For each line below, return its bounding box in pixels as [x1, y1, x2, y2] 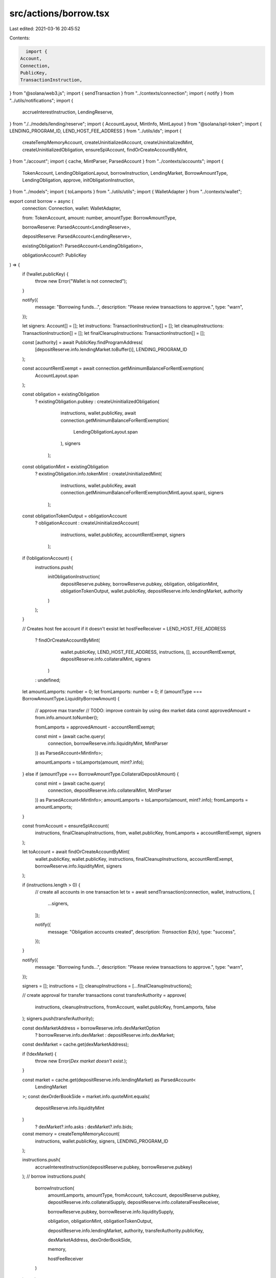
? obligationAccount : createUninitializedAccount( [35, 520, 140, 526]
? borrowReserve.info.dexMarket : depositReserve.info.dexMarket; [35, 1032, 175, 1038]
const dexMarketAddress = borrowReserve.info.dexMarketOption [22, 1025, 160, 1031]
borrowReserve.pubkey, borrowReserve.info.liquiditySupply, [48, 1208, 175, 1215]
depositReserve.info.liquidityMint [35, 1105, 105, 1111]
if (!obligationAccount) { [22, 555, 73, 561]
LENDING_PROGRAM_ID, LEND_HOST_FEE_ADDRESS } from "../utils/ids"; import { [9, 128, 182, 134]
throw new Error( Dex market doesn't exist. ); [35, 1058, 128, 1064]
